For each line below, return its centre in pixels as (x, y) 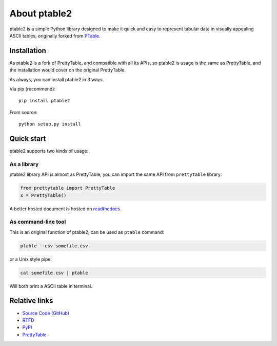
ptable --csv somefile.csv (54, 246)
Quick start (28, 139)
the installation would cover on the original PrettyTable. (67, 70)
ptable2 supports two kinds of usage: (49, 151)
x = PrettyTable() (43, 195)
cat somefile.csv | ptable (54, 273)
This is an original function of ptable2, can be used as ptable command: (87, 232)
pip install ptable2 (44, 101)
